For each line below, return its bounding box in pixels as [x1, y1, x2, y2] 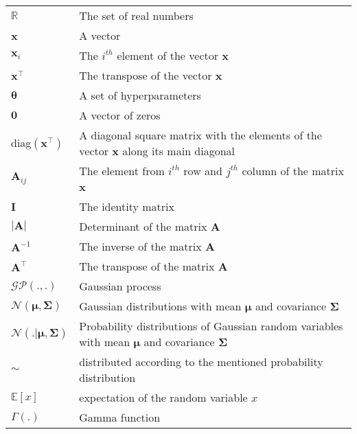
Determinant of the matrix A [79, 218, 220, 234]
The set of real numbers [79, 8, 194, 23]
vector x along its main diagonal [79, 143, 235, 159]
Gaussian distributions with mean [79, 298, 242, 314]
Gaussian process [79, 278, 161, 294]
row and [183, 163, 222, 179]
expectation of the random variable [79, 389, 248, 405]
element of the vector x [117, 47, 229, 63]
